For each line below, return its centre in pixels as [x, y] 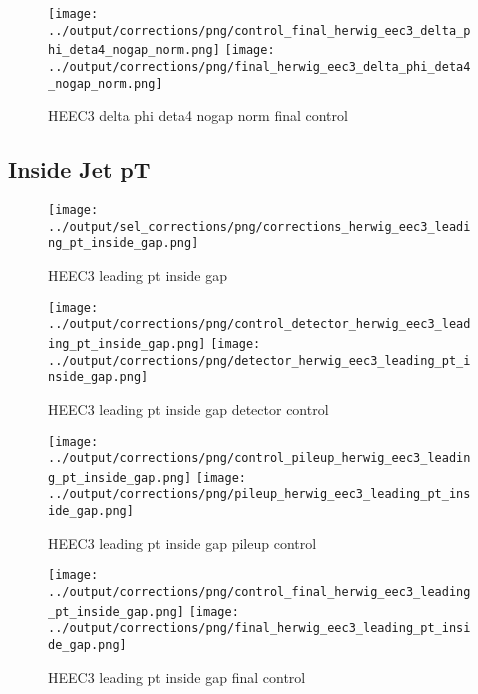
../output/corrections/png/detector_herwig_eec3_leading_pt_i [259, 360]
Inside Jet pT [79, 169]
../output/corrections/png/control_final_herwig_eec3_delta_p [259, 30]
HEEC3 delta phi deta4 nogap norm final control [198, 115]
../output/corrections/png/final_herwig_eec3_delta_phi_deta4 [259, 66]
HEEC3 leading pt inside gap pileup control [182, 542]
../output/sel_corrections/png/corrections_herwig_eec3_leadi [259, 226]
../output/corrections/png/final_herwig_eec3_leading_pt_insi [259, 628]
